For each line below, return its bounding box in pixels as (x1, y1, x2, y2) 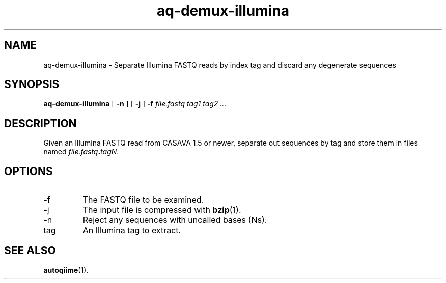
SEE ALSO (4, 244, 56, 257)
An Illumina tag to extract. (82, 225, 181, 236)
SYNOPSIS (4, 78, 60, 91)
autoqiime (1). (43, 265, 89, 274)
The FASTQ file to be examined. (82, 194, 204, 205)
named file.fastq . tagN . (43, 147, 119, 156)
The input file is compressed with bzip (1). (82, 205, 241, 215)
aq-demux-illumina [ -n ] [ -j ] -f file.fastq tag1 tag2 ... (43, 99, 227, 108)
